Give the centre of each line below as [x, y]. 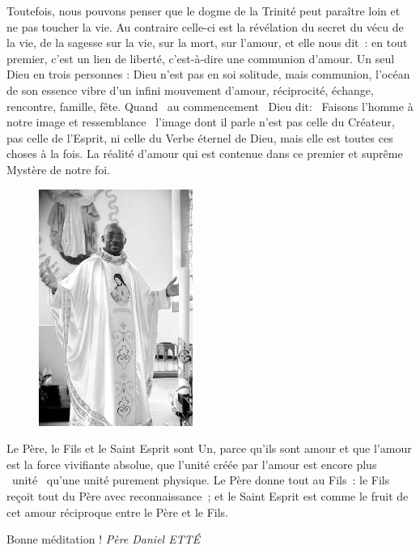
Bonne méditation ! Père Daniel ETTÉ [104, 539]
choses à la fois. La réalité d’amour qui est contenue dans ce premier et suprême [205, 153]
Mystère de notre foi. [59, 169]
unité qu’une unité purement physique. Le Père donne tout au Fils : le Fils [201, 480]
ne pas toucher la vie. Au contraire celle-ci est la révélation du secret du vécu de [205, 26]
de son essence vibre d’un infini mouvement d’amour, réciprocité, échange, [190, 90]
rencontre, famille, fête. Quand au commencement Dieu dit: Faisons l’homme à [210, 106]
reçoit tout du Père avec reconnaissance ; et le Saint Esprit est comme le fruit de [208, 495]
